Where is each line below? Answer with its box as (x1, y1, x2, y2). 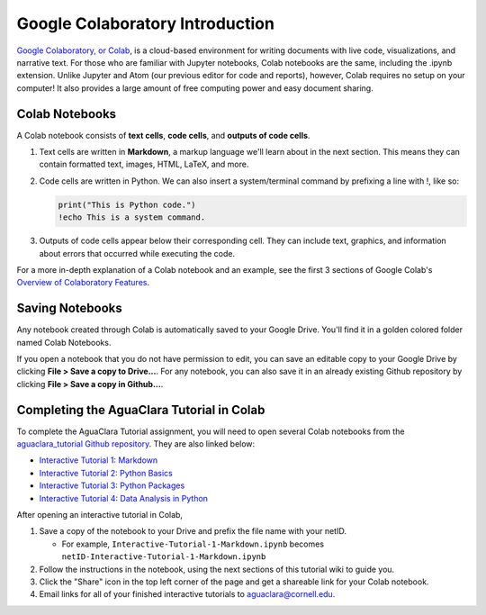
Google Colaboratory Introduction (16, 14, 274, 33)
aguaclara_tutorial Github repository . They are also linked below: (16, 439, 256, 449)
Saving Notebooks (16, 301, 123, 316)
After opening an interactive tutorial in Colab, (16, 510, 184, 520)
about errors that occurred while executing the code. (39, 248, 236, 258)
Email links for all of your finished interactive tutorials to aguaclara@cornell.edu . (39, 589, 336, 600)
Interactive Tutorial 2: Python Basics (39, 467, 173, 478)
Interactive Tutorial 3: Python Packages (39, 480, 185, 491)
